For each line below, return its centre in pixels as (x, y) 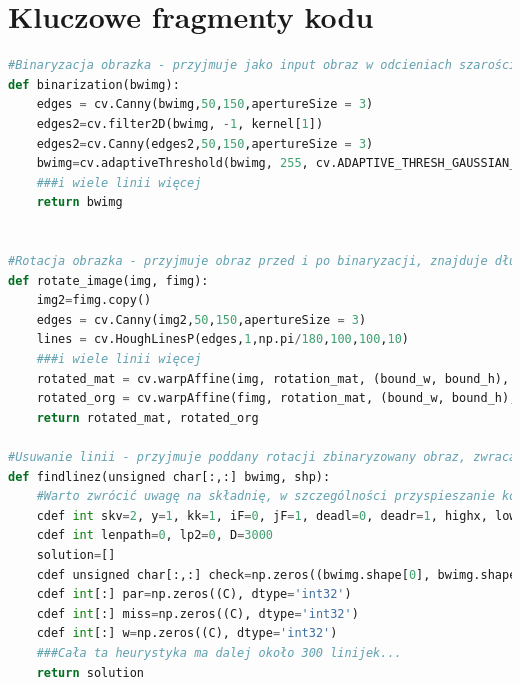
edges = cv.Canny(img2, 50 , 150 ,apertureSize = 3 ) (201, 319)
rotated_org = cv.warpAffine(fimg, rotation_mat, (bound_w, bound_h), (276, 398)
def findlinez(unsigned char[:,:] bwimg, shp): (169, 476)
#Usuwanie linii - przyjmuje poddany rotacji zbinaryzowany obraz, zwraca (262, 457)
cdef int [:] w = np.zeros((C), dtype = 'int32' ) (187, 633)
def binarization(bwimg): (94, 84)
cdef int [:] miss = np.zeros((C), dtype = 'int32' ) (197, 613)
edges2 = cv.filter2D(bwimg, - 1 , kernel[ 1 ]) (180, 123)
